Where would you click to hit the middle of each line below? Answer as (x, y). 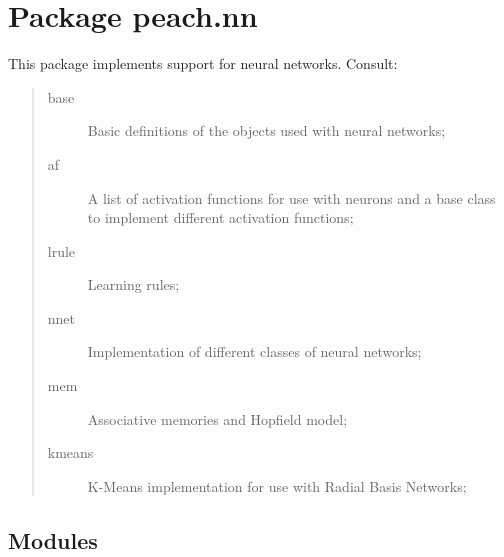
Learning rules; (133, 284)
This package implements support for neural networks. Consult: (203, 63)
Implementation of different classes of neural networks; (254, 351)
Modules (53, 539)
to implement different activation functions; (220, 217)
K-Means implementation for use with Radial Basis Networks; (277, 485)
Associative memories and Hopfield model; (217, 418)
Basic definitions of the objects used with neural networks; (266, 130)
